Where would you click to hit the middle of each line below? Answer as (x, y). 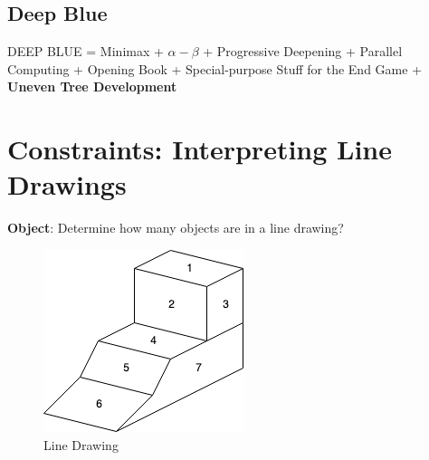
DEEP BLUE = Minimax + (86, 51)
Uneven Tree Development (92, 86)
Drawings (67, 184)
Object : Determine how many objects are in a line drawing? (176, 228)
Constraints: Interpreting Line (200, 149)
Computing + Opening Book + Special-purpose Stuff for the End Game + (215, 68)
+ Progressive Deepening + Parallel (303, 51)
